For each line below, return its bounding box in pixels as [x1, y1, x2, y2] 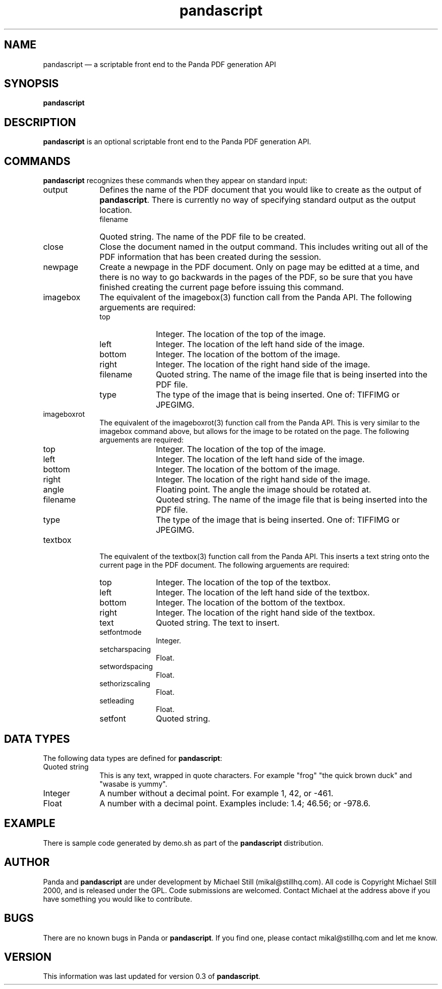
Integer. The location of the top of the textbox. [155, 577, 331, 588]
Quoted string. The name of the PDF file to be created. [99, 232, 306, 242]
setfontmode [99, 628, 142, 637]
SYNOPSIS [4, 77, 59, 90]
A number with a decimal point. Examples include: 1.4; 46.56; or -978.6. [99, 798, 371, 808]
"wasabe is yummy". [99, 779, 168, 788]
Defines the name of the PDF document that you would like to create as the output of [99, 185, 422, 195]
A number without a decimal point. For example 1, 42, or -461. [99, 788, 334, 798]
